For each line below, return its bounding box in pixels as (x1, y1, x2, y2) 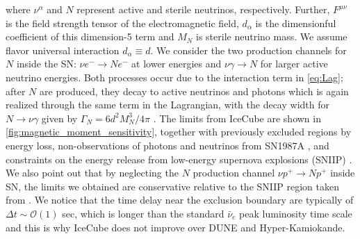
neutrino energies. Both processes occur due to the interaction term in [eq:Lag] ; (6, 69, 343, 84)
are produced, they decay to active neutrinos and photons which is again (40, 83, 349, 98)
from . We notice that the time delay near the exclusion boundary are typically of (6, 192, 354, 207)
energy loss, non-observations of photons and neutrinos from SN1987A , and (6, 138, 329, 152)
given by (41, 110, 78, 125)
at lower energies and (131, 56, 222, 71)
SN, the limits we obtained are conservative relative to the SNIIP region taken (6, 179, 339, 193)
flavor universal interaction (6, 42, 120, 57)
